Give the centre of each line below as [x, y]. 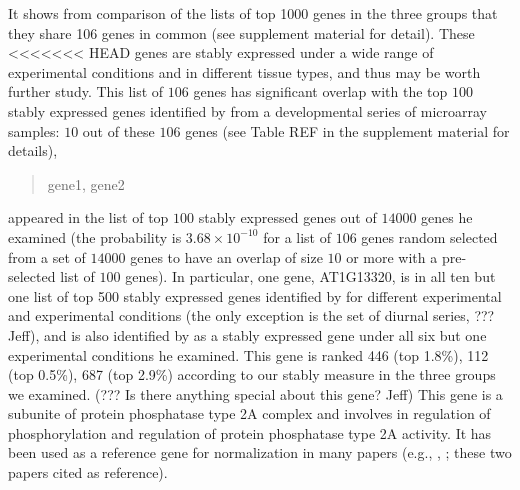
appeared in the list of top [88, 217]
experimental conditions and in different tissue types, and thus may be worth [244, 71]
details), [33, 150]
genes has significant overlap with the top [320, 91]
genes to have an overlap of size [226, 256]
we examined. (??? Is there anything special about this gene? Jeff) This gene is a [255, 393]
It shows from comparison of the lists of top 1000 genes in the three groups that [253, 13]
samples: [34, 130]
